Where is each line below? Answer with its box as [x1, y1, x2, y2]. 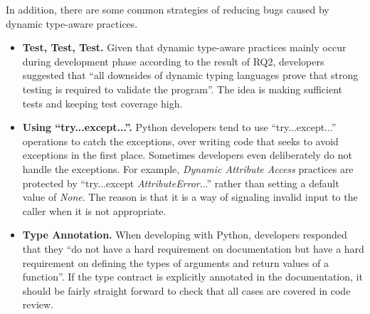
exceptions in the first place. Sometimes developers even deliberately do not [22, 147, 352, 162]
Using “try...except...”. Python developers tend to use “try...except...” [22, 120, 337, 135]
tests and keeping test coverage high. [22, 95, 183, 110]
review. [22, 297, 54, 312]
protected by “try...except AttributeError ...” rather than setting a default [22, 175, 339, 190]
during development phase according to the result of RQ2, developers [22, 53, 324, 68]
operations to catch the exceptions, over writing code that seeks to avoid [22, 133, 339, 148]
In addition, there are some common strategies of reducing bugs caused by [6, 2, 329, 16]
